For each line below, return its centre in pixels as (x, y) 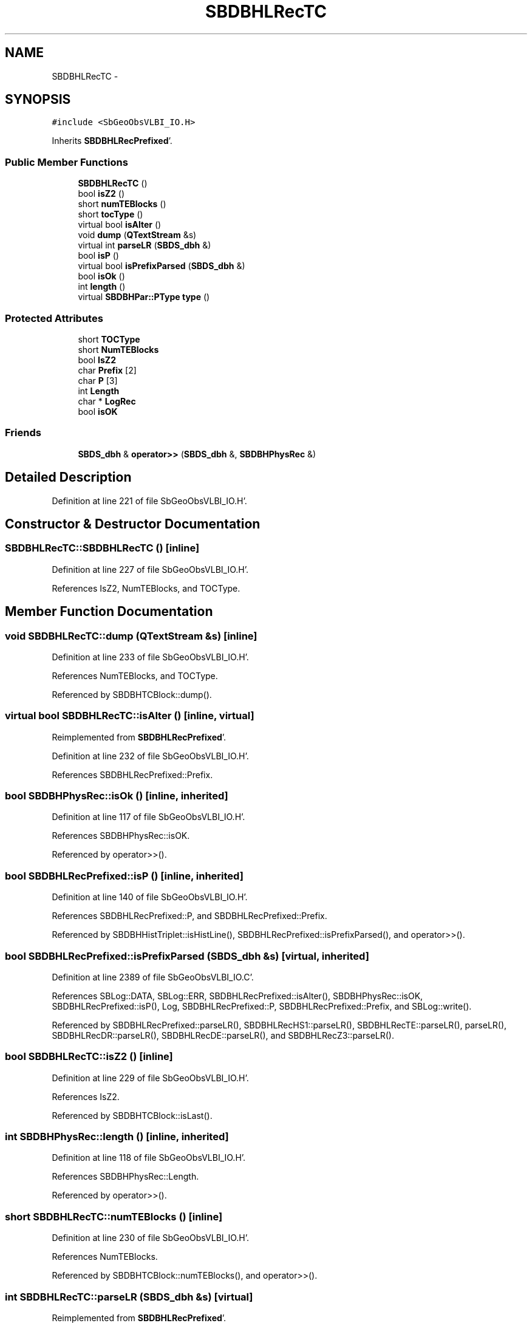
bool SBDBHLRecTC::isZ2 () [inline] (89, 1057)
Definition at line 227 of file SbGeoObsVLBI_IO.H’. (150, 569)
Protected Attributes (54, 318)
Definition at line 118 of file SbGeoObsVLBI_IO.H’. (149, 1158)
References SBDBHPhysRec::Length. (125, 1177)
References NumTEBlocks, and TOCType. (135, 675)
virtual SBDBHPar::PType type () (144, 297)
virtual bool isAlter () (120, 225)
